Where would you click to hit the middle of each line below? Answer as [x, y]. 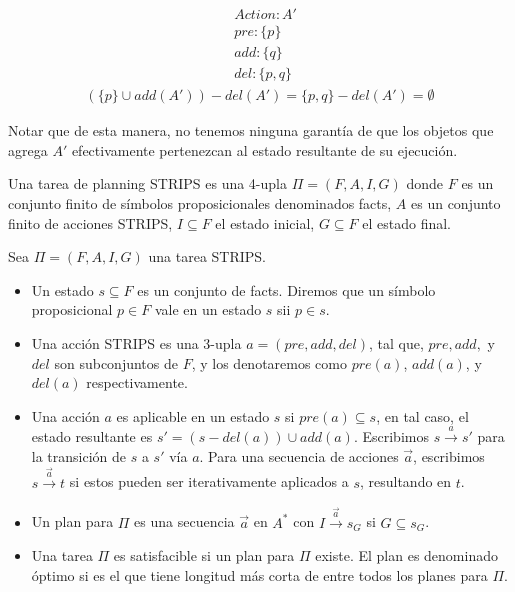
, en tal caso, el [422, 415]
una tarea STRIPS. [207, 256]
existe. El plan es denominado [406, 555]
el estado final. [406, 222]
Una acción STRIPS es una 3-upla [136, 342]
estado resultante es [92, 436]
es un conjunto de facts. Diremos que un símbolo [286, 289]
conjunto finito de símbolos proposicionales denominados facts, [200, 202]
